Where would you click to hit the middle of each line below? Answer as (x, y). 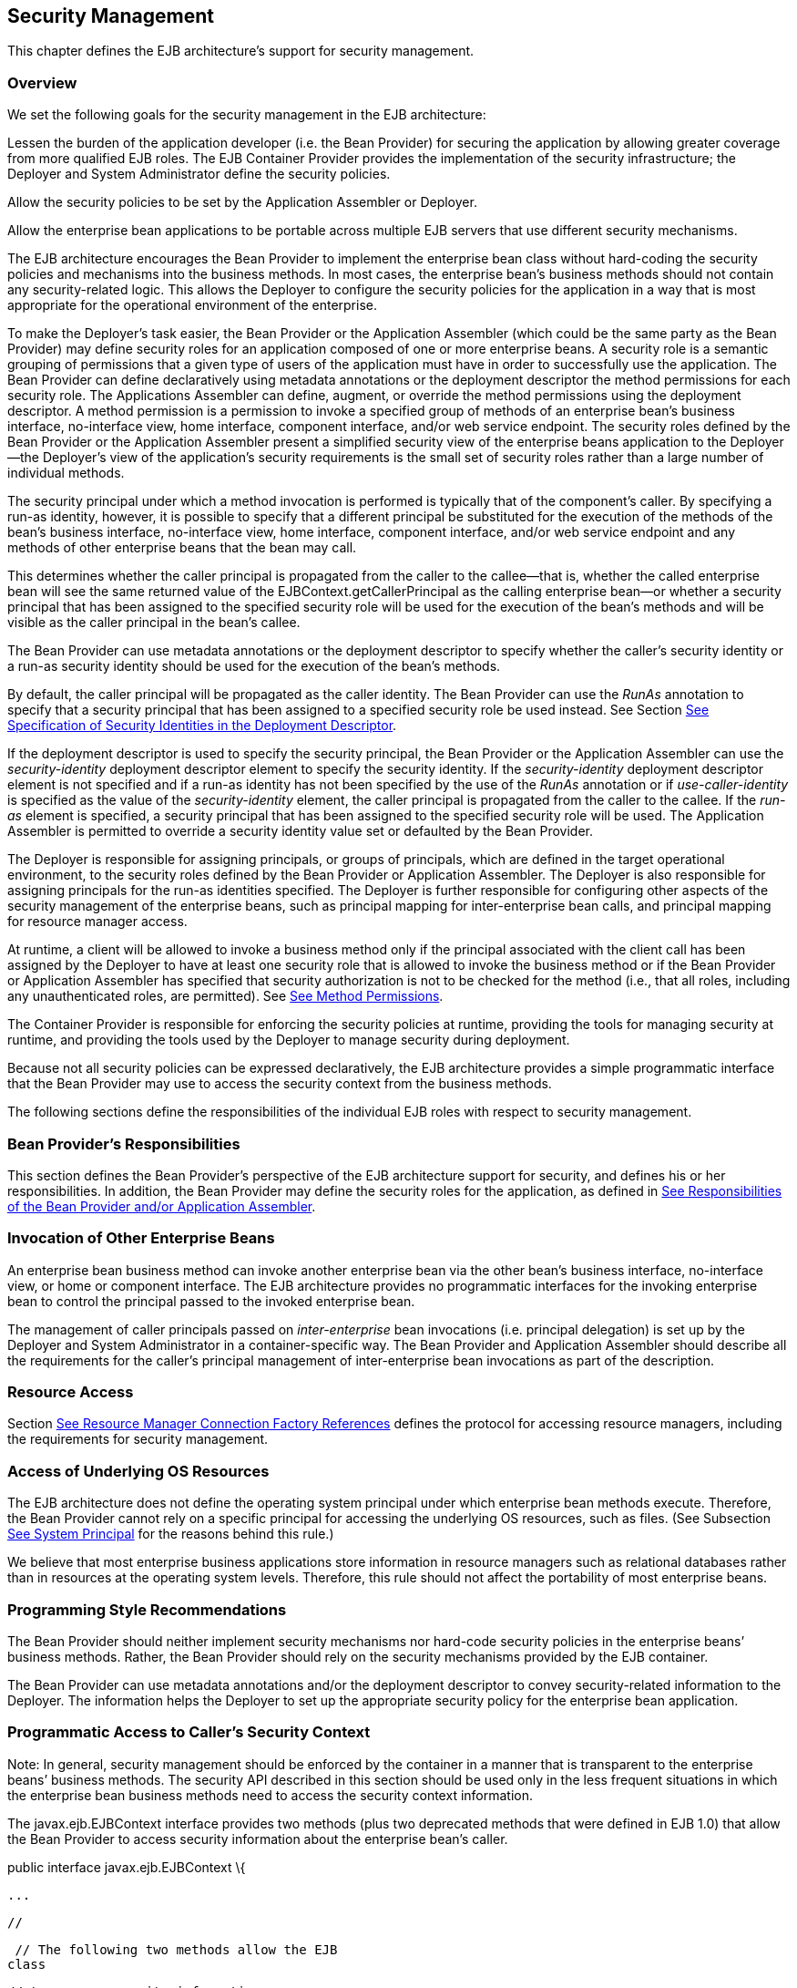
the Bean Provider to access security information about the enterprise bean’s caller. (258, 1839)
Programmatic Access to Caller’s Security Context (189, 1732)
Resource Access (71, 1392)
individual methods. (66, 473)
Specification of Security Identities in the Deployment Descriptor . (202, 726)
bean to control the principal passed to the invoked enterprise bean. (211, 1301)
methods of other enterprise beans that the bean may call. (182, 548)
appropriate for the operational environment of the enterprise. (192, 305)
